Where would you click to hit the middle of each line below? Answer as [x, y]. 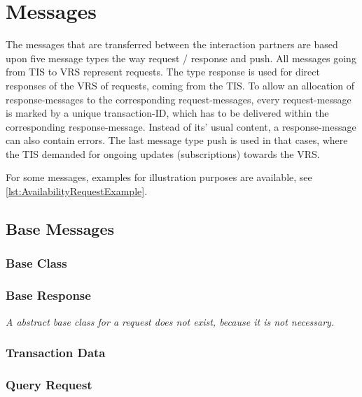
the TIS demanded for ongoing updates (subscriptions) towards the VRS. [163, 153]
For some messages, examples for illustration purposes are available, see [159, 177]
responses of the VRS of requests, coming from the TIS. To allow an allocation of [180, 85]
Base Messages [60, 229]
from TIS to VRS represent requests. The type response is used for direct [163, 72]
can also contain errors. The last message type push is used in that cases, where [177, 140]
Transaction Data [56, 353]
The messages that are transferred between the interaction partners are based [172, 44]
